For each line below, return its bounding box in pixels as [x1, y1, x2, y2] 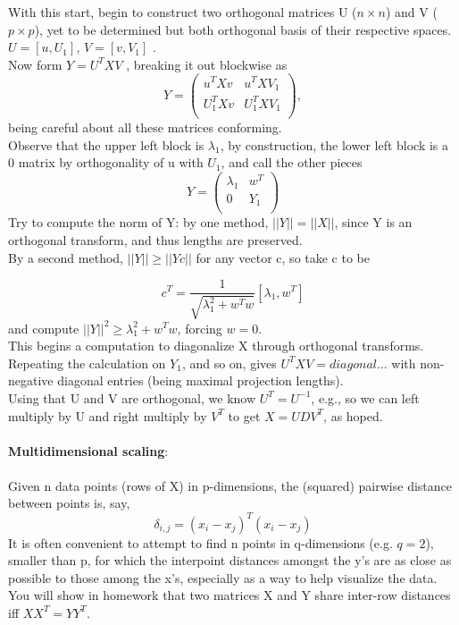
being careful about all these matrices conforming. [8, 118, 282, 137]
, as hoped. [323, 406, 383, 425]
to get [228, 406, 261, 425]
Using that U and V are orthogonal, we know [8, 388, 256, 407]
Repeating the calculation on [8, 353, 166, 372]
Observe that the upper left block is [8, 135, 204, 154]
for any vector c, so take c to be [196, 248, 371, 266]
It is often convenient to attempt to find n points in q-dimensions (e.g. [8, 533, 393, 552]
